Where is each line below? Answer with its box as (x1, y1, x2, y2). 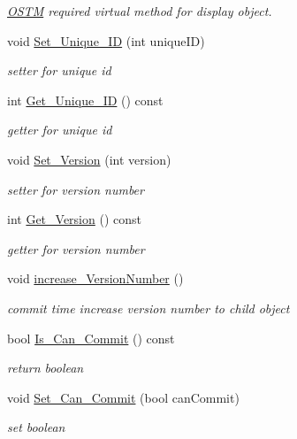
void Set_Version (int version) (7, 150, 171, 168)
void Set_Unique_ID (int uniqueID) (7, 31, 205, 50)
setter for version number (7, 180, 144, 198)
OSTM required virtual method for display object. (7, 2, 272, 19)
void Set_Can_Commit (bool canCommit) (7, 388, 240, 406)
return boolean (7, 358, 84, 377)
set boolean (7, 418, 65, 436)
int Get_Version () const (7, 210, 141, 228)
